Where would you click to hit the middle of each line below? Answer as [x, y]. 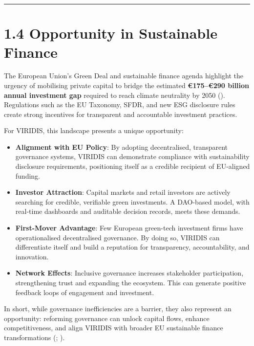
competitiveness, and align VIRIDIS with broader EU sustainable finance [114, 328]
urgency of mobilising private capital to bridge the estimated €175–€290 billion [127, 85]
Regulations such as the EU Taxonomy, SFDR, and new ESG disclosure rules [120, 104]
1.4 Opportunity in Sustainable [111, 33]
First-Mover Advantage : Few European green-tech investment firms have [129, 228]
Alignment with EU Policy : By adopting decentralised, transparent [122, 147]
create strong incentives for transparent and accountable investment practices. [121, 114]
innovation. [32, 256]
